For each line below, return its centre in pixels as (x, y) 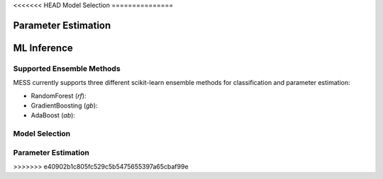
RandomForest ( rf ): (59, 96)
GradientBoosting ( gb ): (65, 105)
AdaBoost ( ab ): (53, 115)
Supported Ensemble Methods (67, 69)
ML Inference (43, 48)
